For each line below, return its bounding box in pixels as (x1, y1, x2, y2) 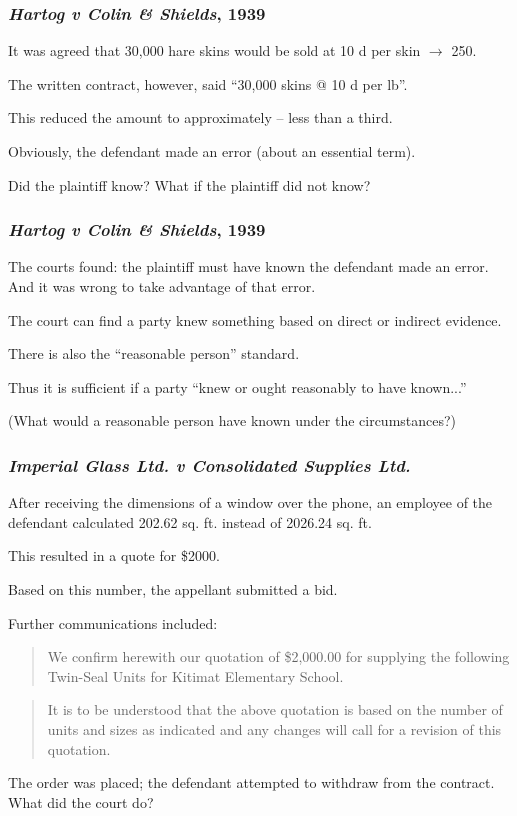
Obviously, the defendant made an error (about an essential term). (8, 141, 416, 161)
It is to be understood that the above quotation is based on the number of (47, 699, 503, 720)
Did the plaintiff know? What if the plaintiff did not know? (8, 174, 371, 195)
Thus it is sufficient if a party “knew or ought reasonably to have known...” (8, 376, 467, 397)
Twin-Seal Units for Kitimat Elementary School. (47, 665, 344, 686)
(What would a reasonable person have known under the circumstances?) (8, 410, 457, 431)
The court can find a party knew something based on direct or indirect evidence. (8, 309, 502, 330)
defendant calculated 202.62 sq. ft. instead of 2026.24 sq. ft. (8, 511, 372, 532)
